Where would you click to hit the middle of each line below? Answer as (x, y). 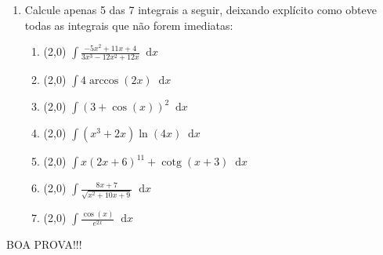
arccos (104, 81)
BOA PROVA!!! (44, 244)
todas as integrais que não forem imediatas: (129, 25)
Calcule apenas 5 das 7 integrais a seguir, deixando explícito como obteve (201, 9)
